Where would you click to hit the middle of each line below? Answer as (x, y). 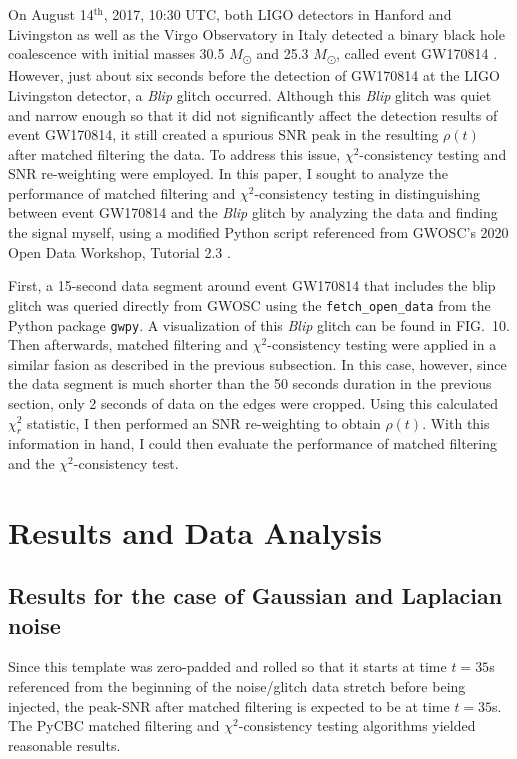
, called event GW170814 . (416, 53)
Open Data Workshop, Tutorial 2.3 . (119, 251)
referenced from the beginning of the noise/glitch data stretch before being (237, 686)
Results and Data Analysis (195, 531)
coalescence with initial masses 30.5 (116, 53)
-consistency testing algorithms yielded (357, 725)
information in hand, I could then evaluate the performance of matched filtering (253, 443)
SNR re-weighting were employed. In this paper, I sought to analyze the (228, 173)
